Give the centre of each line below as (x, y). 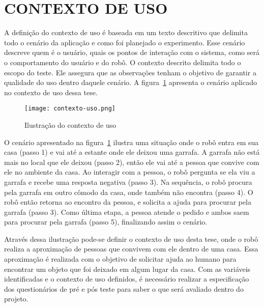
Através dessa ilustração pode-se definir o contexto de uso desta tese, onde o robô (131, 239)
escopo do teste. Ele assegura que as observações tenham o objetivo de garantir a (130, 72)
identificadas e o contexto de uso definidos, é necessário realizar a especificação (127, 279)
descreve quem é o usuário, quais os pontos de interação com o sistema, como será (132, 52)
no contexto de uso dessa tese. (51, 92)
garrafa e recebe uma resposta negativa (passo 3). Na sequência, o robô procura (128, 182)
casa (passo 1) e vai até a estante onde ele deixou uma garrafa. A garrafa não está (132, 152)
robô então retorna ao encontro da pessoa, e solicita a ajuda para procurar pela (128, 202)
